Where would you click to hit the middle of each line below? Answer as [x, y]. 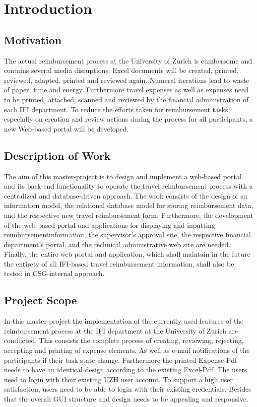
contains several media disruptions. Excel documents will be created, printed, [121, 70]
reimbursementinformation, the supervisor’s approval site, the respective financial [128, 235]
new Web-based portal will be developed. [66, 128]
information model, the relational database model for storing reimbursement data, [129, 205]
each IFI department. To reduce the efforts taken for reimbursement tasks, [117, 109]
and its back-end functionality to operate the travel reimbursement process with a [128, 186]
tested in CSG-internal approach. [54, 273]
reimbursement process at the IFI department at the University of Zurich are [121, 330]
